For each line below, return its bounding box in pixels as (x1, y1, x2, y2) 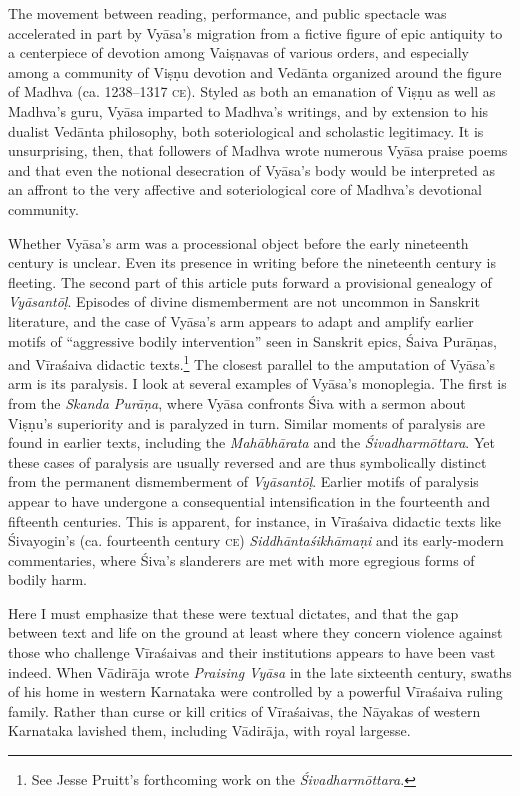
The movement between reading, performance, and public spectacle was (8, 3, 447, 23)
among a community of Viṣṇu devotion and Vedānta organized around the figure (8, 61, 502, 82)
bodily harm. (8, 569, 88, 590)
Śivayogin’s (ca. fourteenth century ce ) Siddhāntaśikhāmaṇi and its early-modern (8, 530, 504, 551)
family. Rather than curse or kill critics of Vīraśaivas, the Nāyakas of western (8, 700, 481, 721)
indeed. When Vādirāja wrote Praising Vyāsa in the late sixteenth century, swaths (8, 661, 512, 682)
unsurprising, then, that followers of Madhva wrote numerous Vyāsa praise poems (8, 140, 508, 161)
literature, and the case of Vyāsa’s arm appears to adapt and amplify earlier (8, 310, 474, 331)
